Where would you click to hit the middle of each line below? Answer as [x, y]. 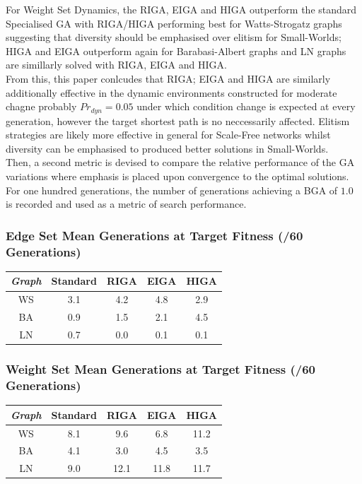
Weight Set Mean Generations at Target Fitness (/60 [160, 368]
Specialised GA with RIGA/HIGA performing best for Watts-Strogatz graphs [174, 23]
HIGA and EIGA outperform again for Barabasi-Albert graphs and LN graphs [176, 51]
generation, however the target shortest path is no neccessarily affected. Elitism [178, 120]
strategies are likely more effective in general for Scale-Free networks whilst [168, 135]
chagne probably [41, 106]
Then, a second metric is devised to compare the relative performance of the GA [180, 162]
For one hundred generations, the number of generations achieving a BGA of [172, 190]
